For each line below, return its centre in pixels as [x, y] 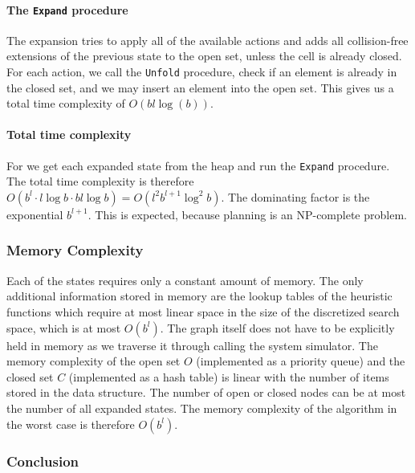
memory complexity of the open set [94, 361]
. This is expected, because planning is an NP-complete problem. [247, 214]
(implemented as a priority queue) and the [301, 361]
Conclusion [43, 461]
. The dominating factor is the [295, 196]
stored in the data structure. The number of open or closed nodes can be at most [206, 392]
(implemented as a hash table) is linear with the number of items [229, 376]
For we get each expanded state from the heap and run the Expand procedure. [198, 165]
